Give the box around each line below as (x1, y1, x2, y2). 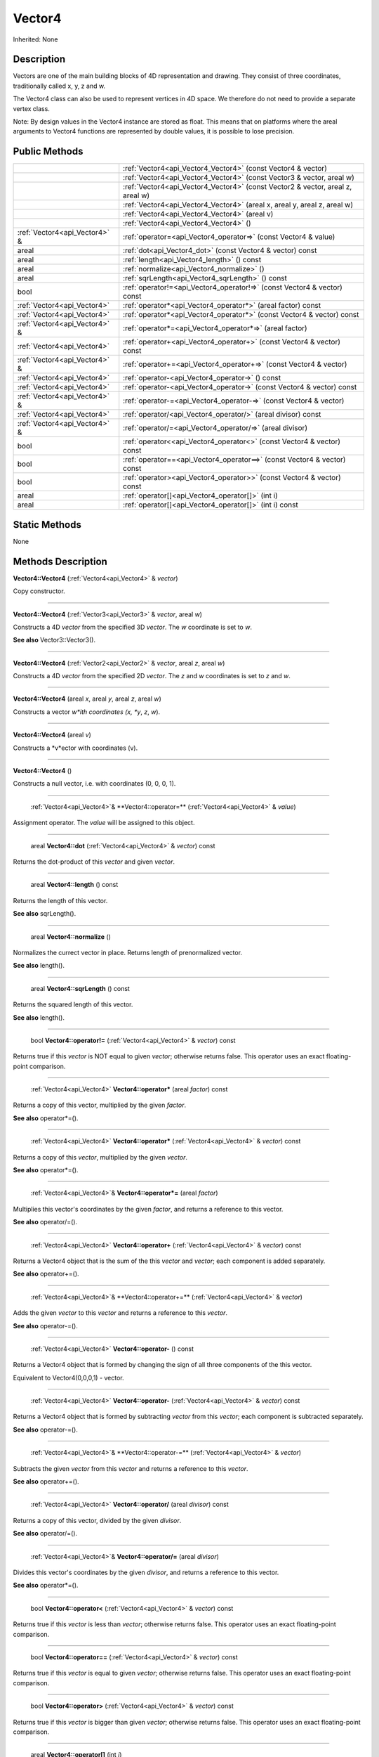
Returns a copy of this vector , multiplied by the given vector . (13, 1153, 188, 1161)
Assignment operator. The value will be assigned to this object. (13, 819, 195, 827)
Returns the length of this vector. (13, 896, 108, 905)
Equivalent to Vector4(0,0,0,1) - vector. (13, 1373, 124, 1382)
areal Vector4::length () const (30, 881, 119, 889)
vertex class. (13, 104, 51, 112)
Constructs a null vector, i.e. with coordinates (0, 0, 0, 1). (13, 779, 176, 788)
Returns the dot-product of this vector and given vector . (13, 857, 175, 866)
